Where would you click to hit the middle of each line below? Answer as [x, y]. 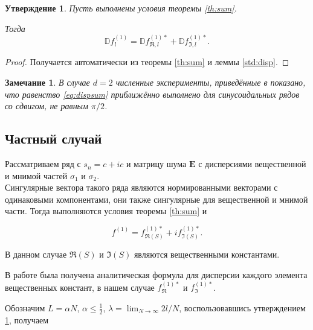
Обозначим [25, 307]
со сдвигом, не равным [47, 106]
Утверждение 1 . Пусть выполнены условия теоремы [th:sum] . [121, 8]
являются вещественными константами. [207, 254]
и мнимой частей [36, 175]
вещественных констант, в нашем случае [80, 287]
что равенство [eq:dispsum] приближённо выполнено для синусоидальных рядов [152, 94]
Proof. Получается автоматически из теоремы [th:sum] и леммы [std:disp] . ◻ [147, 62]
